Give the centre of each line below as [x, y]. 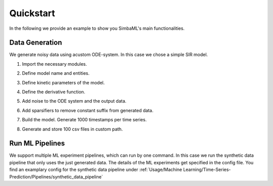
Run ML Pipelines [37, 143]
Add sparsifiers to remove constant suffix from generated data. [88, 110]
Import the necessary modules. [54, 64]
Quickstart [32, 13]
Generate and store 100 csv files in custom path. [73, 129]
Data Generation [36, 43]
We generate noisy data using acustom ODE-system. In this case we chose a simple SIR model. [109, 55]
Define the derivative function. [54, 92]
